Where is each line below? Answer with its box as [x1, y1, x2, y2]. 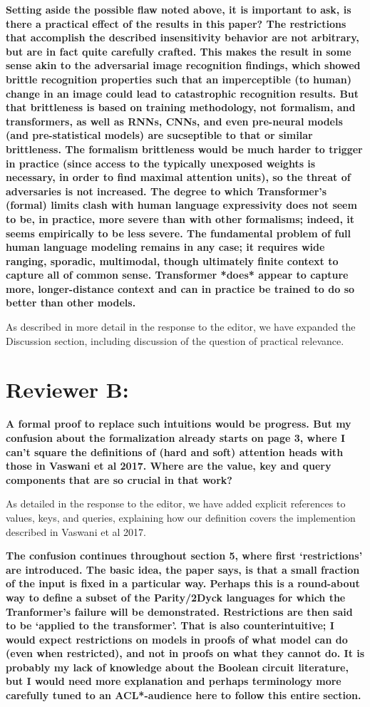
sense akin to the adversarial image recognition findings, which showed [6, 58, 361, 73]
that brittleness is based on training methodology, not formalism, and [6, 100, 356, 115]
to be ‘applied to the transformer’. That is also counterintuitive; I [6, 618, 334, 633]
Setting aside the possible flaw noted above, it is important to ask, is [6, 2, 351, 16]
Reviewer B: [6, 375, 129, 404]
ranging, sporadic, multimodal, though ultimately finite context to [6, 253, 339, 268]
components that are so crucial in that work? [6, 472, 232, 487]
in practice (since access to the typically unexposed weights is [6, 155, 316, 170]
